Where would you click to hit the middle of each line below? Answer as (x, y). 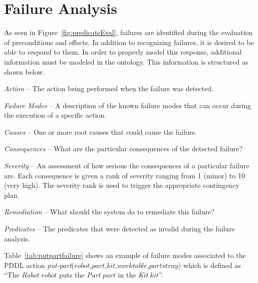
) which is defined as (209, 265)
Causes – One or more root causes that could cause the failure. (101, 131)
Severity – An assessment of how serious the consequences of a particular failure (127, 166)
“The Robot (22, 275)
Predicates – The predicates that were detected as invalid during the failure (119, 229)
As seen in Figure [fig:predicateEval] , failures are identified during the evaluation (128, 32)
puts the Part (80, 275)
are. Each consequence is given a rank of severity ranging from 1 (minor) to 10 (124, 175)
